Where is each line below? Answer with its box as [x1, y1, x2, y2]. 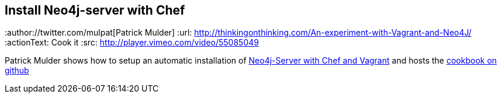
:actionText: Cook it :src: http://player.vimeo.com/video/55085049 [5, 37, 259, 48]
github [5, 65, 29, 76]
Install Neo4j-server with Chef [5, 3, 185, 17]
